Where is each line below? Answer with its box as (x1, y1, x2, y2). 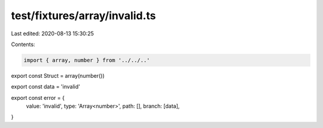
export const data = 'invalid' (11, 83, 80, 90)
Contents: (11, 41, 35, 48)
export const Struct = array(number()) (11, 72, 105, 79)
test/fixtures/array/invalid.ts (11, 9, 156, 22)
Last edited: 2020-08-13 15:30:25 (11, 30, 94, 37)
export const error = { (11, 94, 65, 101)
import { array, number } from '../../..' (23, 57, 150, 63)
